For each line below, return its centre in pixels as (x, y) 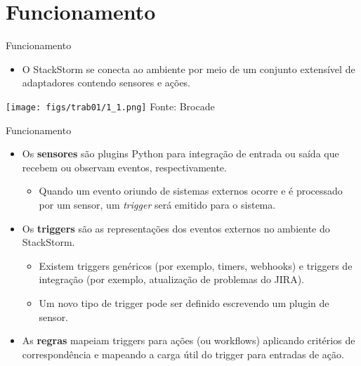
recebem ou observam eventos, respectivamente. (124, 167)
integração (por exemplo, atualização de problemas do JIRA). (172, 279)
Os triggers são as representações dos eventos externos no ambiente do (176, 228)
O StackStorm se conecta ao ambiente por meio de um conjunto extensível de (189, 68)
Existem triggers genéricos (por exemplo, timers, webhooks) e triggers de (196, 265)
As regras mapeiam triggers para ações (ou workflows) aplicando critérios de (189, 340)
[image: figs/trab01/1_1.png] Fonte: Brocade (110, 106)
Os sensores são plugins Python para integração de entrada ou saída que (180, 153)
